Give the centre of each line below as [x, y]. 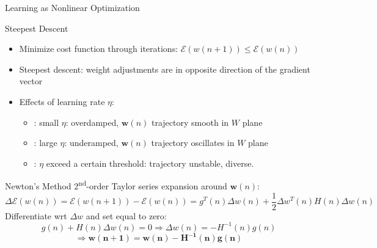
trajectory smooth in [190, 122]
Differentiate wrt [36, 215]
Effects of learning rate [62, 101]
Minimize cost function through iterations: [99, 49]
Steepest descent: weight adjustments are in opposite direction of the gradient [165, 69]
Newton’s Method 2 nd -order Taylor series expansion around [116, 185]
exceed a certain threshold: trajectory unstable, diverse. [150, 163]
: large [46, 143]
